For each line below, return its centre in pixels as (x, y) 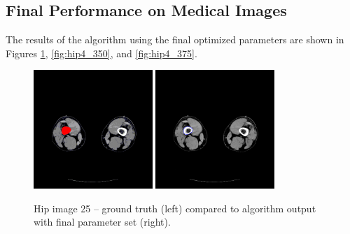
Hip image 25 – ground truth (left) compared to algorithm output (175, 208)
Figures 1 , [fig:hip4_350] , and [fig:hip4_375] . (101, 53)
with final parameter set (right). (102, 222)
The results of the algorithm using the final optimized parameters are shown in (175, 39)
